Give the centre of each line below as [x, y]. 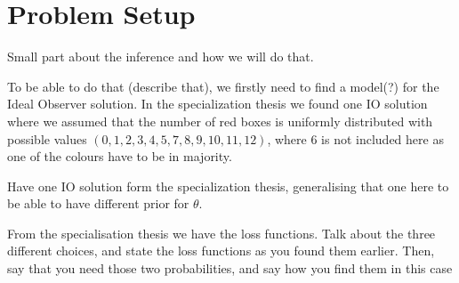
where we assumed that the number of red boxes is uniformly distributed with [220, 121]
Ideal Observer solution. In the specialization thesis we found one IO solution [217, 104]
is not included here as [382, 138]
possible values [47, 138]
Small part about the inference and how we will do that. [161, 57]
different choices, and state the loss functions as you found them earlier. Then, [221, 251]
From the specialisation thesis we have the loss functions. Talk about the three [221, 233]
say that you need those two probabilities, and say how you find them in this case [230, 268]
